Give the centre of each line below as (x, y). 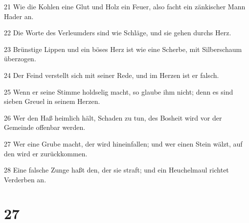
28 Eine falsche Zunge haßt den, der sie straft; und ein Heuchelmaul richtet (116, 170)
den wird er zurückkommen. (46, 153)
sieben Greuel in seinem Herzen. (52, 101)
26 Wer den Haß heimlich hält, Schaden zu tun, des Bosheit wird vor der (113, 117)
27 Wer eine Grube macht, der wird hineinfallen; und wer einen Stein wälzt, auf (123, 143)
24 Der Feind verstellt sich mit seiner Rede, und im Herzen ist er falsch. (112, 75)
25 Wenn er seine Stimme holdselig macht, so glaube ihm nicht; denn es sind (119, 91)
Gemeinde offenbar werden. (45, 127)
